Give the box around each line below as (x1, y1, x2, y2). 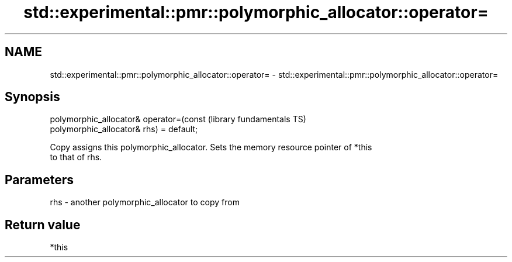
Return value (5, 217, 81, 232)
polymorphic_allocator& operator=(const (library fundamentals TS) (50, 114, 306, 125)
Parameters (5, 172, 74, 187)
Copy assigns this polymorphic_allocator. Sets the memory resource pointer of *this (50, 142, 372, 153)
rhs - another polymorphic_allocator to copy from (50, 197, 240, 208)
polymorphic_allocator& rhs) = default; (50, 124, 198, 135)
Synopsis (5, 89, 60, 105)
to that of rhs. (50, 152, 102, 163)
